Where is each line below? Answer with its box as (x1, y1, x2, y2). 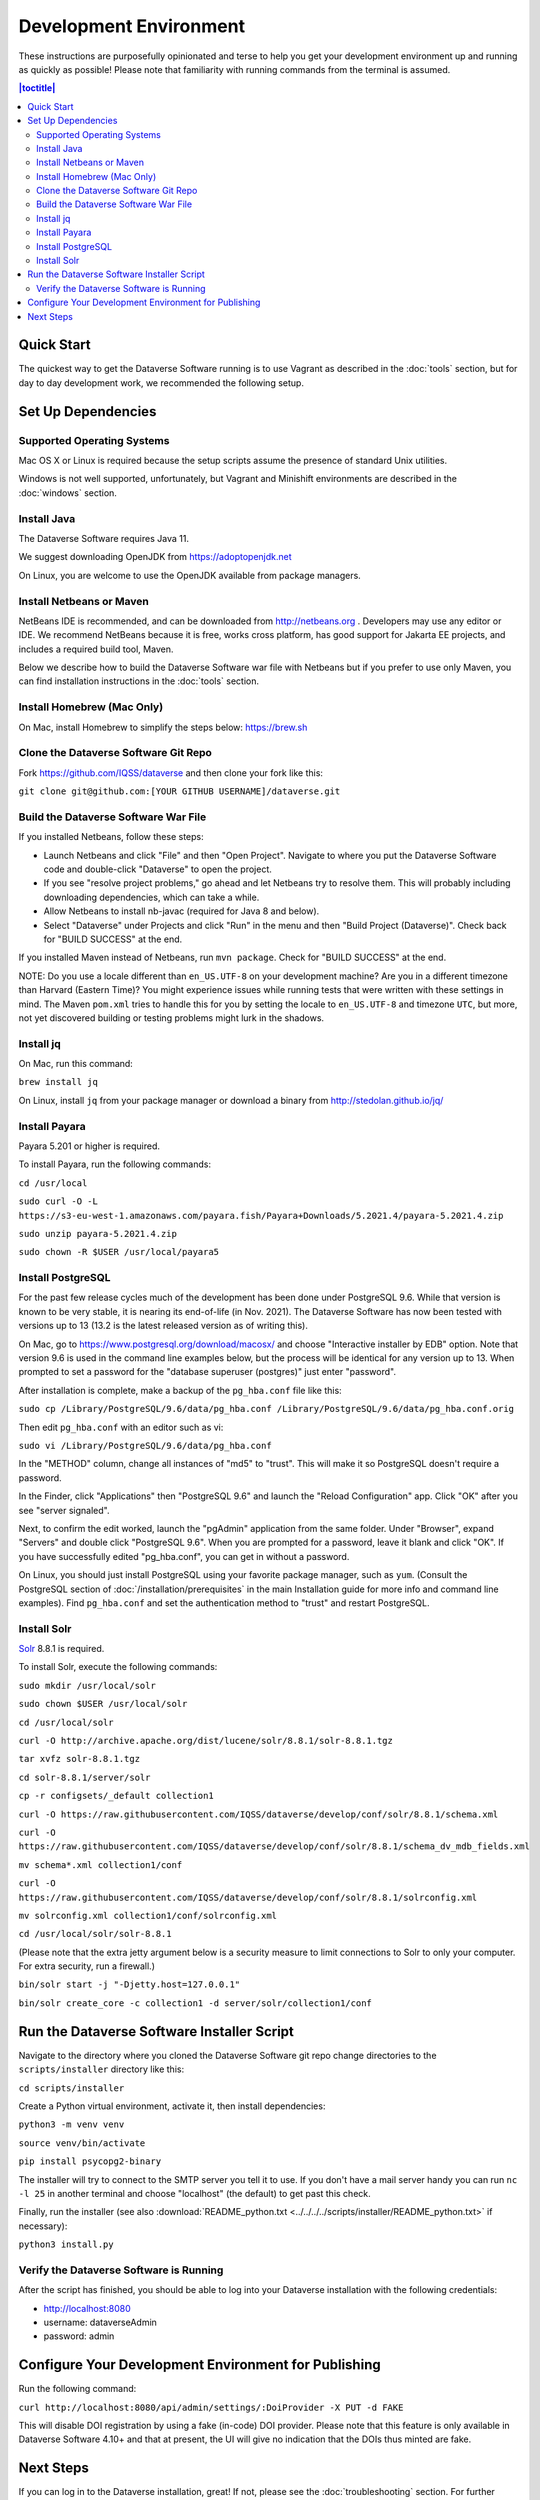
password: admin (43, 2330, 115, 2342)
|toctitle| (18, 82, 56, 94)
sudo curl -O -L (18, 1196, 99, 1207)
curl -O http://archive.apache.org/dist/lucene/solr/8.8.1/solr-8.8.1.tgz (18, 1735, 394, 1746)
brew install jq (18, 1076, 99, 1088)
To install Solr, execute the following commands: (18, 1661, 218, 1673)
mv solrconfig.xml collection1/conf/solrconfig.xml (18, 1910, 278, 1921)
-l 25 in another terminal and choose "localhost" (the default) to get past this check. (18, 2187, 372, 2199)
